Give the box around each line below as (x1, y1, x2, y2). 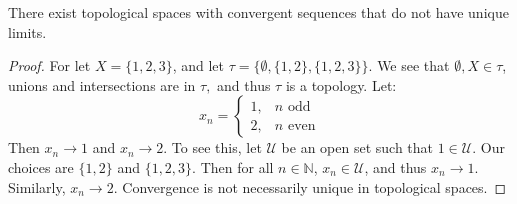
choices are (8, 156, 74, 177)
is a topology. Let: (285, 74, 397, 95)
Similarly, (8, 176, 66, 197)
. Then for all (192, 156, 274, 177)
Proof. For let (8, 55, 91, 76)
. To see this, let (163, 137, 262, 158)
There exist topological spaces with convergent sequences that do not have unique (8, 2, 509, 22)
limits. (8, 21, 47, 42)
